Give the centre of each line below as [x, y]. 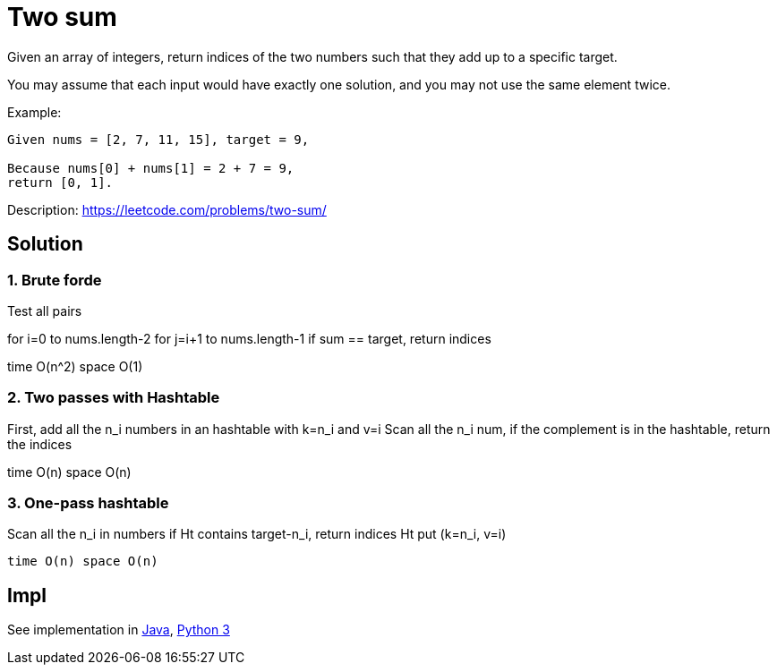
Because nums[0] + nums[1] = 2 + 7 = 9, [151, 168]
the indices [40, 444]
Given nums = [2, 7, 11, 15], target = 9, [158, 139]
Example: [34, 112]
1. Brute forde [55, 280]
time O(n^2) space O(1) [75, 366]
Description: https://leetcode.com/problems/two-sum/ [167, 209]
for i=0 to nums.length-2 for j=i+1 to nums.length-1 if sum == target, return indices [249, 338]
